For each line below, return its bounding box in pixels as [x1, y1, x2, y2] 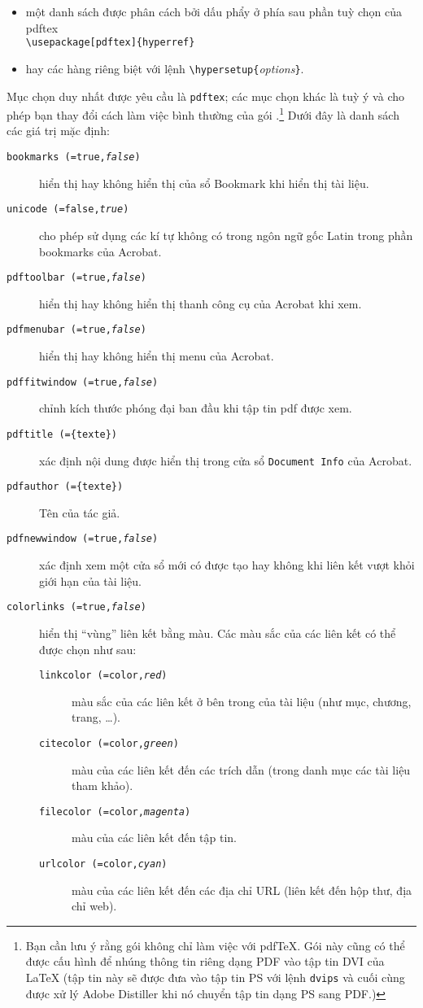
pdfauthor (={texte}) [7, 481, 124, 493]
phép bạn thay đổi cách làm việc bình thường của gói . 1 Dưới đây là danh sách [7, 104, 399, 123]
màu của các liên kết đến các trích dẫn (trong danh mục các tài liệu [72, 761, 411, 778]
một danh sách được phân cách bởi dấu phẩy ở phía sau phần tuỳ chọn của [25, 3, 402, 20]
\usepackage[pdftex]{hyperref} [25, 37, 195, 49]
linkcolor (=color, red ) [39, 670, 168, 682]
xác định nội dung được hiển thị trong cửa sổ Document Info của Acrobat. [39, 452, 412, 469]
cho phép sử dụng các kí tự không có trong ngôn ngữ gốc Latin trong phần [39, 226, 413, 243]
